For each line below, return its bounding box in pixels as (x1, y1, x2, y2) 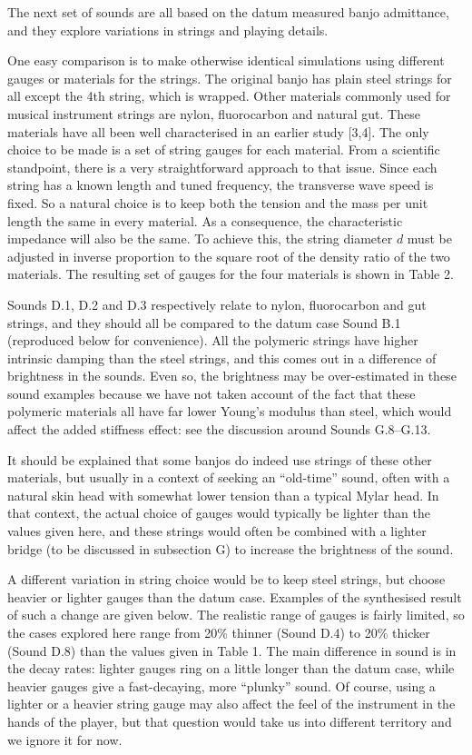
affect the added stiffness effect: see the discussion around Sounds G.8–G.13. (7, 420, 431, 439)
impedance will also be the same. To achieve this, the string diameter (7, 229, 393, 248)
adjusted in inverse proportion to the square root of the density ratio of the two (7, 246, 450, 265)
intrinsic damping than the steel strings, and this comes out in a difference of (7, 348, 437, 367)
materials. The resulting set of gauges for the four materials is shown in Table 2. (7, 264, 454, 283)
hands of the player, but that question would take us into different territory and (7, 711, 452, 730)
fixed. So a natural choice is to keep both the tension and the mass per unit (7, 193, 428, 212)
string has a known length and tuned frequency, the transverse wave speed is (7, 175, 434, 194)
